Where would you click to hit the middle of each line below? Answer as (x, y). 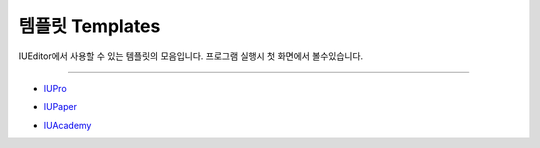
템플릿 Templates (89, 26)
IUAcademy (67, 125)
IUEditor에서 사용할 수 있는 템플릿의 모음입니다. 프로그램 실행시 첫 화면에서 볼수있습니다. (191, 56)
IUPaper (60, 107)
